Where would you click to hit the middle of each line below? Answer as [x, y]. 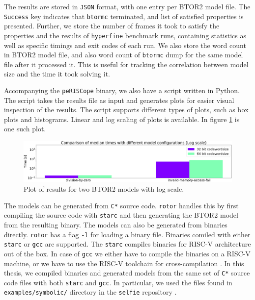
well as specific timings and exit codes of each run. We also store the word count [125, 45]
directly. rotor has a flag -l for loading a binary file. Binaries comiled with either [127, 234]
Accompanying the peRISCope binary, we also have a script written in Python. [122, 90]
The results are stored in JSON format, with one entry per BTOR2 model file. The [127, 6]
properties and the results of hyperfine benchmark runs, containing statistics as [125, 35]
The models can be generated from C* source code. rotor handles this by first [121, 205]
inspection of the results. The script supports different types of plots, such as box [126, 110]
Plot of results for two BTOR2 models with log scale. [104, 189]
